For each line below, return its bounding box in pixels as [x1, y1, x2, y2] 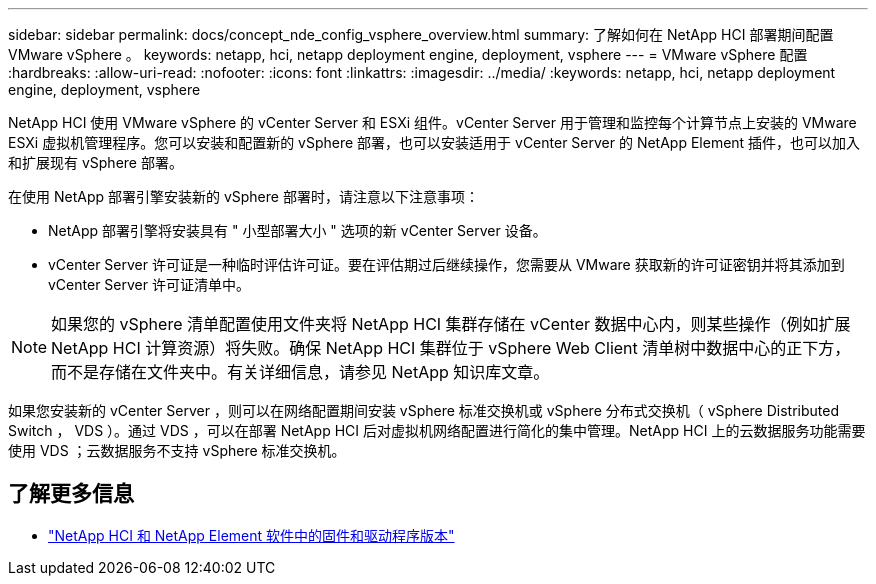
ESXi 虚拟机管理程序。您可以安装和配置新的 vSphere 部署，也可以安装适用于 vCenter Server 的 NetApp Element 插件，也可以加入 [8, 134, 861, 151]
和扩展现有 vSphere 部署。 [8, 154, 183, 171]
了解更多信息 [8, 481, 134, 507]
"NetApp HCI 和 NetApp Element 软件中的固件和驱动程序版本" [48, 526, 455, 544]
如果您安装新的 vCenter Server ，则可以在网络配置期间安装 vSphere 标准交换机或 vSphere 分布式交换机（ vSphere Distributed [8, 402, 839, 419]
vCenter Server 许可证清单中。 [48, 276, 250, 293]
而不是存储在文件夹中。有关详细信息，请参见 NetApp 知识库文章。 [51, 362, 550, 382]
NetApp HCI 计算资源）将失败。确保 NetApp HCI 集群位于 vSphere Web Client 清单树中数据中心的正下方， [51, 338, 851, 358]
